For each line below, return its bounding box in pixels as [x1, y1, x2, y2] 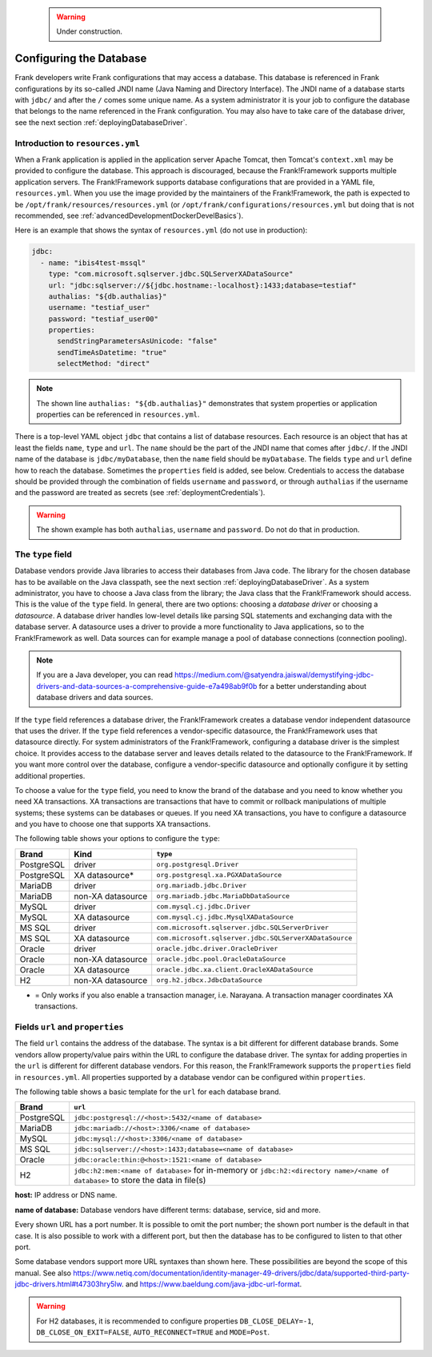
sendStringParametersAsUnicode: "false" [57, 336, 218, 346]
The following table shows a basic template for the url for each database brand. [14, 1086, 282, 1097]
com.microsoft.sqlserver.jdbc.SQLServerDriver [156, 924, 330, 932]
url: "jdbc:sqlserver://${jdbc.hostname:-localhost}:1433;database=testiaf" [48, 280, 357, 290]
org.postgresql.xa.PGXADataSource [156, 871, 282, 880]
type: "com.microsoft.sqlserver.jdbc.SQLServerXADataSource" [48, 269, 294, 279]
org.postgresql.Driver [156, 860, 239, 869]
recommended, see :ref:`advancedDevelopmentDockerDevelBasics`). [14, 211, 244, 220]
